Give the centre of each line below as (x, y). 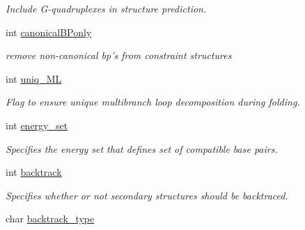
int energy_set (37, 125)
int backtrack (34, 172)
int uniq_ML (34, 78)
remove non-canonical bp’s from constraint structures (119, 55)
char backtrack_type (50, 219)
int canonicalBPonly (49, 32)
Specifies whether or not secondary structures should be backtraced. (147, 195)
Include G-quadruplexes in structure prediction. (106, 8)
